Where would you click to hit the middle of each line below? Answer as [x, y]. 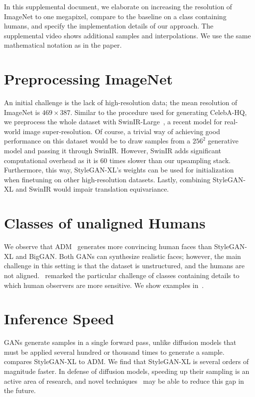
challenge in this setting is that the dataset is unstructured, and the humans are [124, 266]
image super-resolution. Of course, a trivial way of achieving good [121, 131]
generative [223, 141]
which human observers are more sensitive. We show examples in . [104, 285]
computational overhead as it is [51, 160]
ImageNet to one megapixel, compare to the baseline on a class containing [115, 16]
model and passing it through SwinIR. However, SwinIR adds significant [113, 151]
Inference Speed [59, 319]
